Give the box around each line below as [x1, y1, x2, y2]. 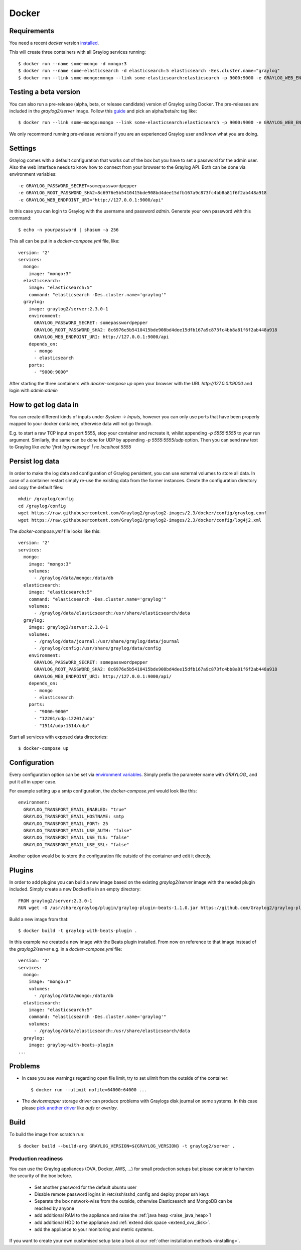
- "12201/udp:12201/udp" [34, 716, 95, 722]
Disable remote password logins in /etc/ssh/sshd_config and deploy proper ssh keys [34, 1191, 209, 1197]
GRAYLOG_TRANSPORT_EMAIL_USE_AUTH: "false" [23, 828, 132, 834]
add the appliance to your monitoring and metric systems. [34, 1226, 154, 1232]
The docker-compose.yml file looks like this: [9, 528, 101, 534]
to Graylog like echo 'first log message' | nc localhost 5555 [9, 444, 131, 450]
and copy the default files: [9, 485, 64, 491]
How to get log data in [9, 400, 79, 409]
